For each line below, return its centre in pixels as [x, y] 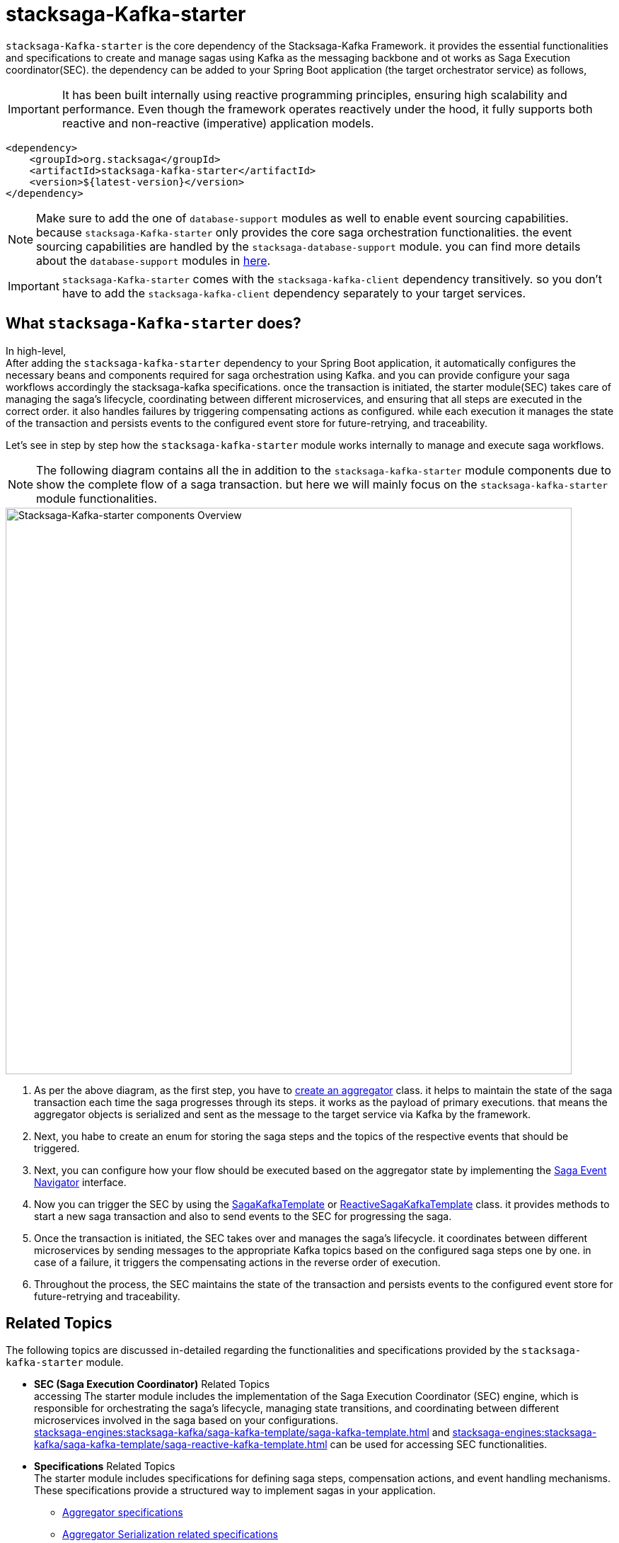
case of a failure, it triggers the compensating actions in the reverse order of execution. [237, 1262]
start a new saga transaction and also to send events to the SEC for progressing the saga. [243, 1216]
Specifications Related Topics [105, 1467]
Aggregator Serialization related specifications [170, 1535]
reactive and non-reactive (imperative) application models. [218, 123]
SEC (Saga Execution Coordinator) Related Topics [152, 1384]
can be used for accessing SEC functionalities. [439, 1445]
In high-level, [36, 351]
